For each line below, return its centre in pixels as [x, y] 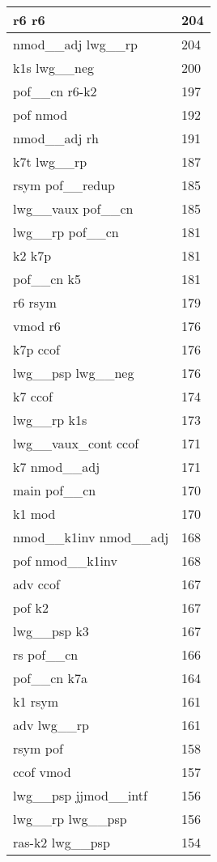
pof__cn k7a [51, 678]
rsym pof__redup [64, 185]
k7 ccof [33, 396]
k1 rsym [36, 701]
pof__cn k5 [47, 279]
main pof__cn [55, 490]
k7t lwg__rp [50, 161]
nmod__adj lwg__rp [75, 44]
